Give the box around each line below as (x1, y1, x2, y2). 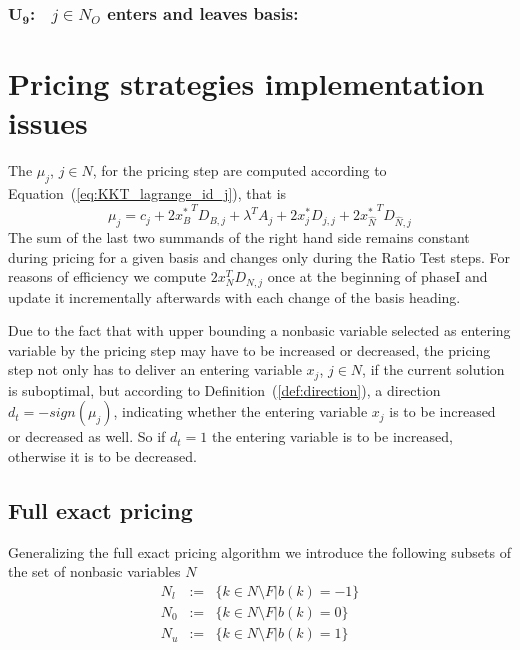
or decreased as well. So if (8, 426, 166, 447)
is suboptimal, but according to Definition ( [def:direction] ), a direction (8, 379, 441, 400)
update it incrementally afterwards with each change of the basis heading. (8, 286, 461, 307)
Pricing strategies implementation (8, 63, 485, 104)
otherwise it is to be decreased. (8, 445, 197, 466)
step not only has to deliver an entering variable (8, 359, 302, 380)
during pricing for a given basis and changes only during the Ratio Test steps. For (8, 246, 510, 267)
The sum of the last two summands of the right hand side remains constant (8, 226, 470, 247)
